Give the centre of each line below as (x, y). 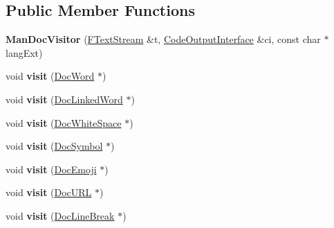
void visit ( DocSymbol (54, 146)
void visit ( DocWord (50, 76)
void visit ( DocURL (49, 192)
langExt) (24, 52)
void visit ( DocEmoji (51, 169)
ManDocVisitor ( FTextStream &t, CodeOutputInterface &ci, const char (163, 39)
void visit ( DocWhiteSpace (64, 122)
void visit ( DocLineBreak (60, 215)
